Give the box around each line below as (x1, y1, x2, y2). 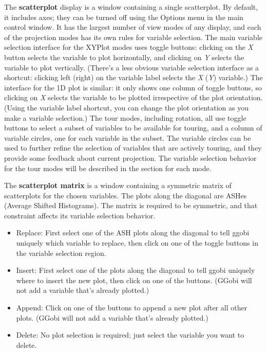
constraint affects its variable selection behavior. (4, 210, 156, 220)
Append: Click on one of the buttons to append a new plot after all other (16, 302, 247, 313)
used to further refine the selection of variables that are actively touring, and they (4, 142, 262, 153)
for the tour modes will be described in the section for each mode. (4, 162, 212, 173)
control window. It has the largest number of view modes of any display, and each (4, 22, 261, 32)
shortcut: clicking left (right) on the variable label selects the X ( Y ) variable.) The (4, 72, 263, 83)
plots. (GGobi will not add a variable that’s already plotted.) (16, 312, 208, 323)
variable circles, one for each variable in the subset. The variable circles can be (4, 132, 251, 143)
